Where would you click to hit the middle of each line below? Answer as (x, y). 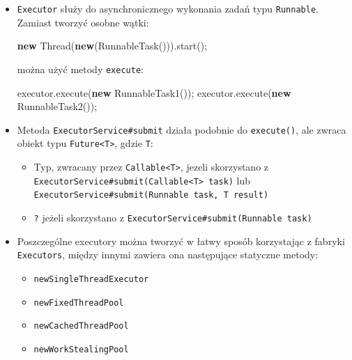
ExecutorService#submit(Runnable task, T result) (151, 195)
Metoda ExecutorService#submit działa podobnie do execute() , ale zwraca (182, 129)
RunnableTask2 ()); (57, 106)
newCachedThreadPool (81, 326)
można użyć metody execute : (80, 69)
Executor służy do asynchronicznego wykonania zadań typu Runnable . (168, 8)
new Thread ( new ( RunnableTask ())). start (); (112, 46)
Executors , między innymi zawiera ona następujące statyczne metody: (168, 255)
